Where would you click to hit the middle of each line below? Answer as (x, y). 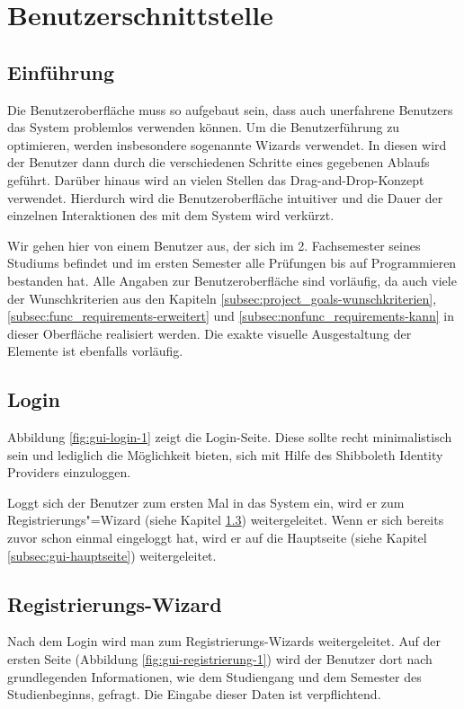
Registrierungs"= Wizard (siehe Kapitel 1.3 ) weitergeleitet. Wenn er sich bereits (226, 520)
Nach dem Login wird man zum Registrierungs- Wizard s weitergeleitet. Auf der (224, 641)
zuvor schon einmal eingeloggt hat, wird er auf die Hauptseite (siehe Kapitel (217, 538)
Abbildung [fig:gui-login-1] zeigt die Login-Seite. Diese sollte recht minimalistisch (230, 437)
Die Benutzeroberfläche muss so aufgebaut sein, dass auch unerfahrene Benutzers (230, 109)
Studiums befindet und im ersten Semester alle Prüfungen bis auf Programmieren (232, 263)
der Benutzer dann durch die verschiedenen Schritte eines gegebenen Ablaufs (219, 162)
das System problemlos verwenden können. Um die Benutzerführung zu (204, 127)
